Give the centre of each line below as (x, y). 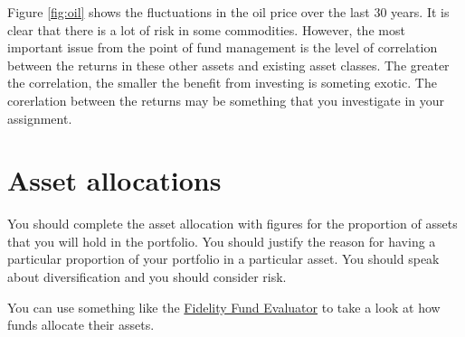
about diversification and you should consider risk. (147, 277)
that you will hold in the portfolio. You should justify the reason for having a (222, 241)
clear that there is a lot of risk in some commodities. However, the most (206, 29)
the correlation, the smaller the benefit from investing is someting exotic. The (222, 83)
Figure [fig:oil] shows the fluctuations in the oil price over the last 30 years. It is (228, 12)
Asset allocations (114, 180)
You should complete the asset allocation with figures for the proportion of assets (232, 224)
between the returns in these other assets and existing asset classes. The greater (228, 65)
